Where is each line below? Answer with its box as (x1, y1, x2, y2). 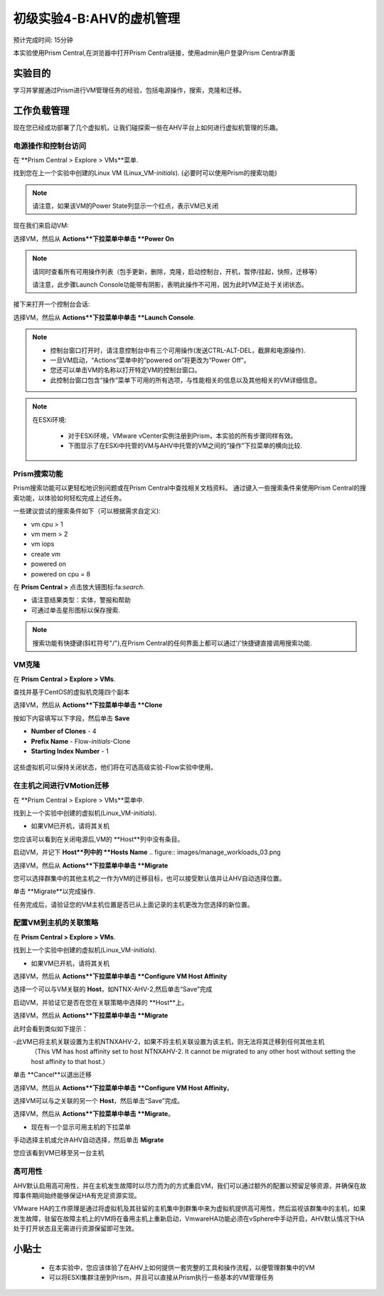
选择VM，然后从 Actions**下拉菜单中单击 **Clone (13, 701, 163, 710)
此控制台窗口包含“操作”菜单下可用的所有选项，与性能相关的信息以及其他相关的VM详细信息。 (50, 376, 321, 384)
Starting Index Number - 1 (31, 747, 110, 756)
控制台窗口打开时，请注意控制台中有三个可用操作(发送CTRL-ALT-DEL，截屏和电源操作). (50, 346, 306, 354)
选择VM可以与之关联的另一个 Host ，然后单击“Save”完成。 (13, 1096, 184, 1105)
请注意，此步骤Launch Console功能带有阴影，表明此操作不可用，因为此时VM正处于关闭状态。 (32, 280, 309, 289)
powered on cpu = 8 (31, 569, 91, 578)
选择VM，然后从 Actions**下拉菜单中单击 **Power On (13, 234, 174, 243)
